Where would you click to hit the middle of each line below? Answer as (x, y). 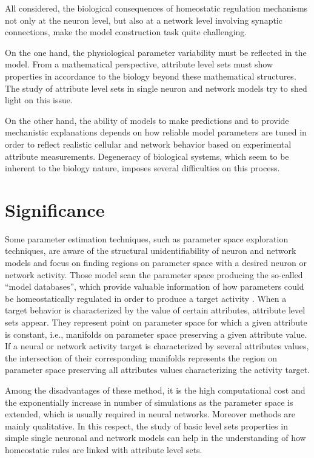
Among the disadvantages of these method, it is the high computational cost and (155, 390)
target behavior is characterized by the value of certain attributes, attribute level (155, 310)
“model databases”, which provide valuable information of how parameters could (155, 286)
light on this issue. (39, 100)
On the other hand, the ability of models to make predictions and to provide (147, 120)
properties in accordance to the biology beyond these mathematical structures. (151, 76)
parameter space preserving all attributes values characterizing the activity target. (158, 370)
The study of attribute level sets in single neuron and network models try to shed (156, 88)
